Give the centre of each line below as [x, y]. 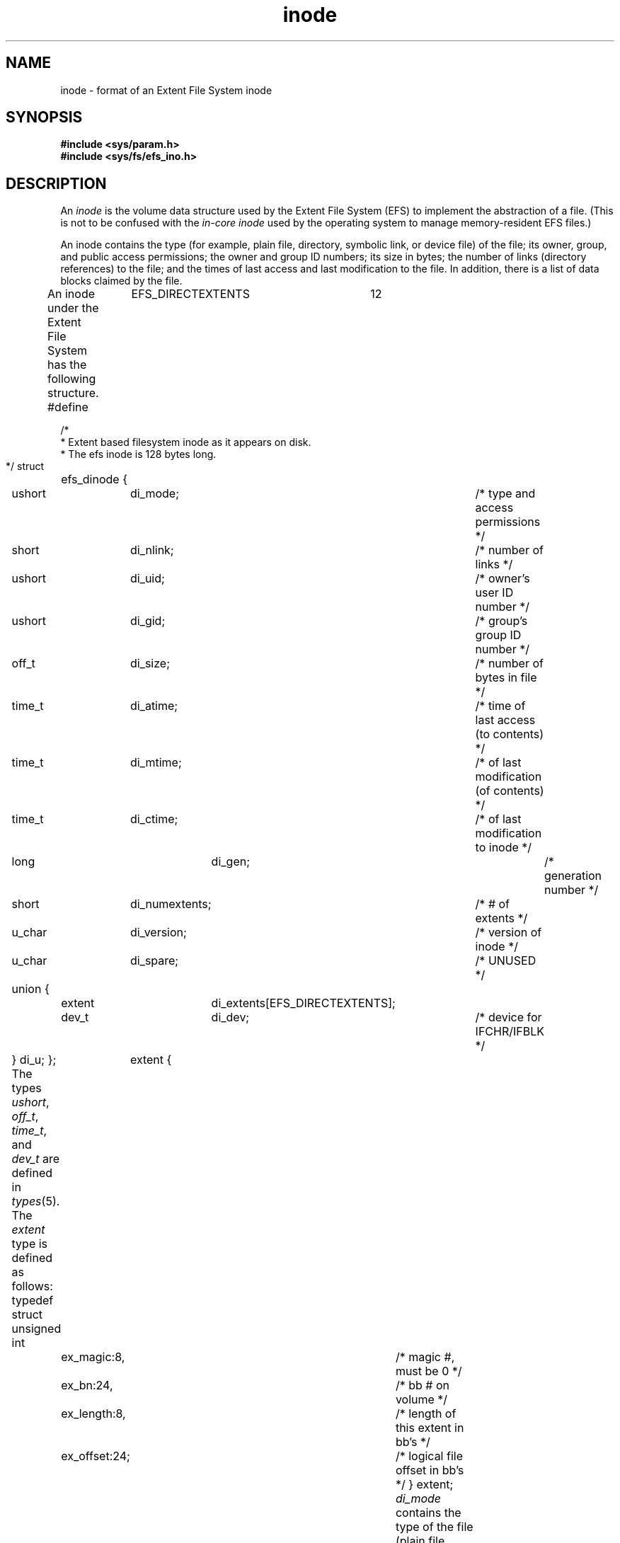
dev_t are [36, 1159]
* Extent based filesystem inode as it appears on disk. [186, 442]
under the [73, 308]
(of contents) [510, 791]
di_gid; [148, 621]
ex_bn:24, [87, 1386]
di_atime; [154, 706]
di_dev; [230, 1017]
